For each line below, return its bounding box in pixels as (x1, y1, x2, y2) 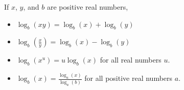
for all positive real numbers (84, 73, 173, 83)
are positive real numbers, (47, 2, 128, 12)
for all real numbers (100, 54, 162, 65)
